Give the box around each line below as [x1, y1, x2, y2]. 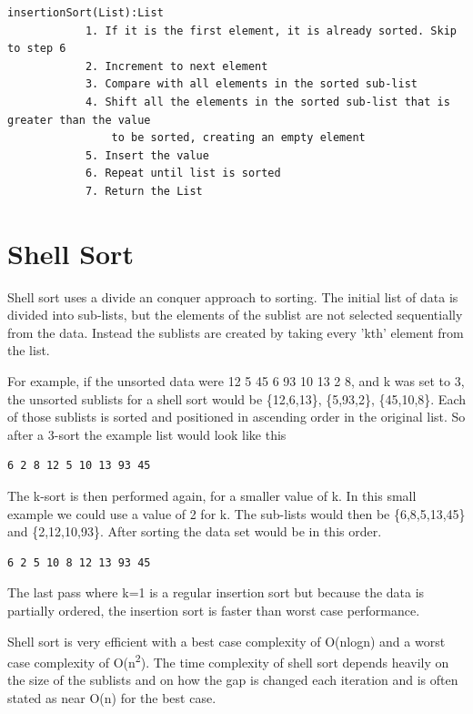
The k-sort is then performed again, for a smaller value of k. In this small [7, 486, 417, 505]
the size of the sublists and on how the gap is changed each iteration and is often [7, 670, 458, 689]
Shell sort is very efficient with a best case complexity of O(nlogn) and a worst [7, 631, 446, 650]
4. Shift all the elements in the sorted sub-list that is [85, 95, 450, 108]
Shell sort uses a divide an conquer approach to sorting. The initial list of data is [7, 287, 458, 306]
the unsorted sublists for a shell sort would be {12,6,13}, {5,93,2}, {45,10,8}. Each [7, 389, 467, 408]
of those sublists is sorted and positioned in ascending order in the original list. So [7, 407, 466, 426]
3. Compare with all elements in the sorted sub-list [85, 77, 418, 91]
